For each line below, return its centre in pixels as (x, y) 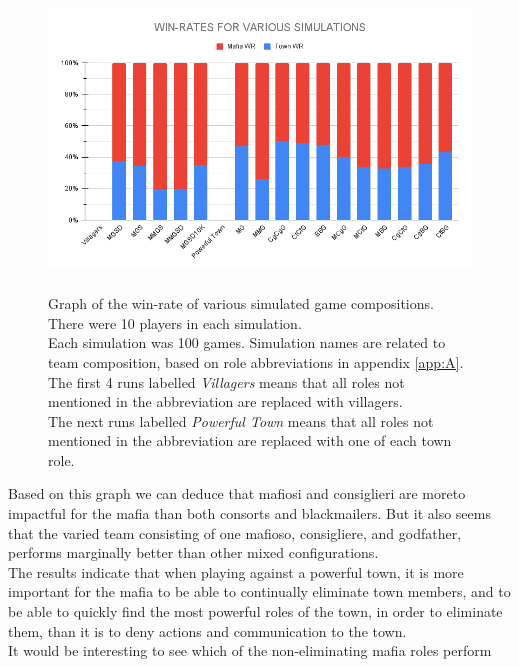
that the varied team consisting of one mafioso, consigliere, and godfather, (235, 532)
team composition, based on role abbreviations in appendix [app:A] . (256, 361)
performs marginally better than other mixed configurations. (193, 552)
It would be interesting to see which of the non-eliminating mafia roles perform (250, 650)
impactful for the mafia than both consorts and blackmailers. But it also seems (249, 513)
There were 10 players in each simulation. (175, 322)
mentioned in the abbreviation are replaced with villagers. (225, 401)
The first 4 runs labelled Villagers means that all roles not (226, 381)
